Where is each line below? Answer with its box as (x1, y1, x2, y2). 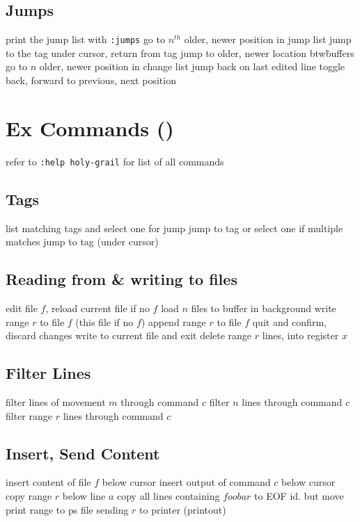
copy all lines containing (117, 488, 220, 503)
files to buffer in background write (191, 301, 336, 316)
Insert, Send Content (6, 442, 160, 464)
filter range (6, 408, 52, 423)
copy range (6, 488, 52, 503)
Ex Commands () (6, 113, 174, 142)
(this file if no (75, 314, 134, 329)
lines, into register (262, 328, 339, 343)
